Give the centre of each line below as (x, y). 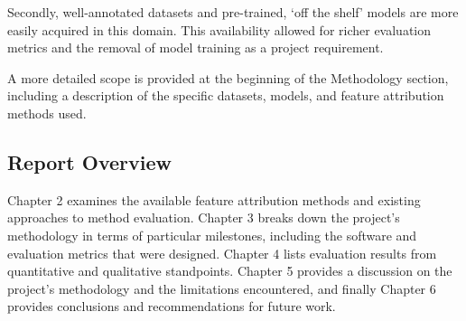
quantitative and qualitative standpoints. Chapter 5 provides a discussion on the (230, 271)
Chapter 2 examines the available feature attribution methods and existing (214, 199)
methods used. (47, 113)
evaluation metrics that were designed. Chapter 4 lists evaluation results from (222, 253)
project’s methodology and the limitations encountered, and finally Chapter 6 (222, 288)
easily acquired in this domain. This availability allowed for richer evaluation (219, 29)
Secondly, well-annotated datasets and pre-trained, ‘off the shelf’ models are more (233, 12)
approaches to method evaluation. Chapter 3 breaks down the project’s (204, 217)
